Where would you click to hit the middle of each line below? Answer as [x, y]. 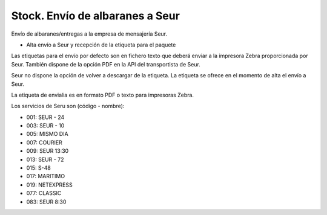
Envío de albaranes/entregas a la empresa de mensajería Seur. [89, 34]
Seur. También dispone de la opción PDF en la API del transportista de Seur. [106, 64]
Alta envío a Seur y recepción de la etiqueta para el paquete [101, 45]
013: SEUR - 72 [45, 159]
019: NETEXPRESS [49, 185]
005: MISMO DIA [48, 134]
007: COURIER [45, 143]
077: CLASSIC [44, 193]
